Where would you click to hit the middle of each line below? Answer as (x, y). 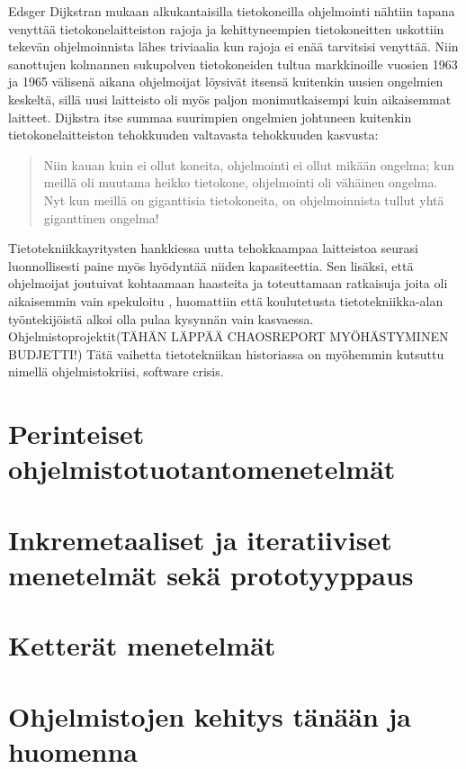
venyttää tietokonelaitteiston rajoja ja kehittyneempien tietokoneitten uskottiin (226, 28)
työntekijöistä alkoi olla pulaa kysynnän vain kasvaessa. (161, 318)
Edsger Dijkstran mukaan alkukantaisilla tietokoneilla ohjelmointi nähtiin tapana (232, 11)
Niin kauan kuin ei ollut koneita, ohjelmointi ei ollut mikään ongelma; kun (249, 164)
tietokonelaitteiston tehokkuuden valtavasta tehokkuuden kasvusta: (193, 135)
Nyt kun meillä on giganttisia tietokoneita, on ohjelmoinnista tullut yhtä (244, 199)
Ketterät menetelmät (142, 645)
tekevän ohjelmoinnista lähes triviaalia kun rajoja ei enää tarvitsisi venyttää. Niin (233, 46)
